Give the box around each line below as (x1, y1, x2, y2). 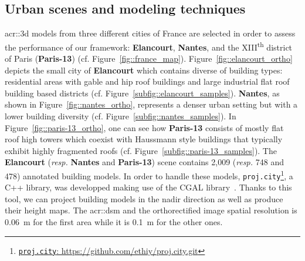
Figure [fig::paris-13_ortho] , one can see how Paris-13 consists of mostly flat (5, 121, 284, 133)
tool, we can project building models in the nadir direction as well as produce (5, 192, 283, 205)
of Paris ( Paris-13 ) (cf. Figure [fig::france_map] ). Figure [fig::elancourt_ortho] (5, 52, 293, 65)
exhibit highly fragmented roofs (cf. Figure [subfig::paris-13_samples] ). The (5, 144, 277, 156)
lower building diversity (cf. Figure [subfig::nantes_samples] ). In (5, 110, 236, 122)
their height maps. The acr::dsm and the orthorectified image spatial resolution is (5, 204, 297, 216)
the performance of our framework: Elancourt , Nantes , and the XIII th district (5, 39, 293, 53)
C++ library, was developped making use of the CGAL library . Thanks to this (5, 181, 292, 193)
